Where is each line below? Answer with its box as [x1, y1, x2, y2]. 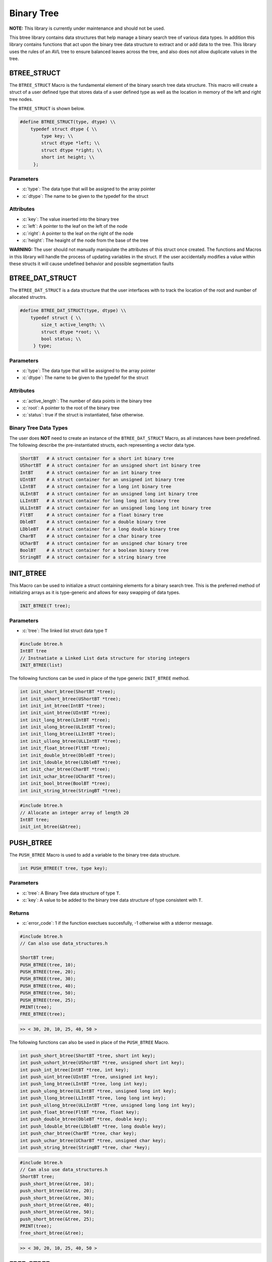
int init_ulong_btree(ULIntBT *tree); [20, 724, 116, 730]
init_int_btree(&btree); [20, 824, 82, 830]
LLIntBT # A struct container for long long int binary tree [20, 498, 180, 504]
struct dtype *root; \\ [41, 329, 100, 335]
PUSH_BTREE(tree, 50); [20, 990, 76, 996]
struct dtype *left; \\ [41, 140, 100, 146]
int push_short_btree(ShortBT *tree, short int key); [20, 1053, 156, 1059]
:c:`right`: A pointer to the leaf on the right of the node [22, 230, 133, 236]
